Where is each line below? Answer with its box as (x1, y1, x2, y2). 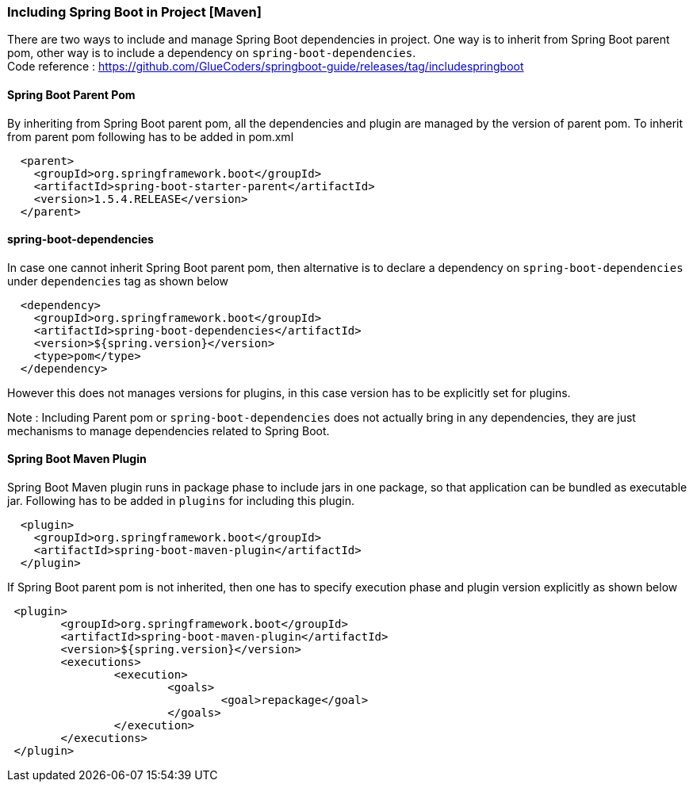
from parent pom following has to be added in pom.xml (7, 129, 294, 143)
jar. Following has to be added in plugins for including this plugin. (7, 494, 354, 508)
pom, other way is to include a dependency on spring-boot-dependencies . (7, 46, 416, 60)
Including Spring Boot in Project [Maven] (7, 4, 262, 20)
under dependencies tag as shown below (7, 274, 229, 288)
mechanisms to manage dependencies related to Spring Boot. (7, 423, 330, 438)
